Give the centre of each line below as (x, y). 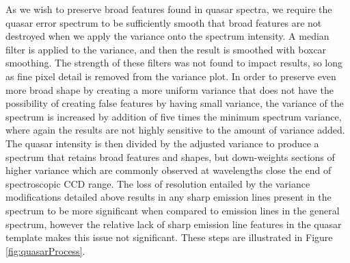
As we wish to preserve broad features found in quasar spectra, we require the (169, 9)
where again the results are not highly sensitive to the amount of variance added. (175, 130)
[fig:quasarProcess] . (45, 250)
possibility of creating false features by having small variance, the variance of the (175, 103)
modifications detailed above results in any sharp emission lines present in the (169, 197)
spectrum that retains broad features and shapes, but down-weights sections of (170, 156)
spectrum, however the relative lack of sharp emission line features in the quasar (174, 224)
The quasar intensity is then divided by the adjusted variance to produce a (162, 143)
